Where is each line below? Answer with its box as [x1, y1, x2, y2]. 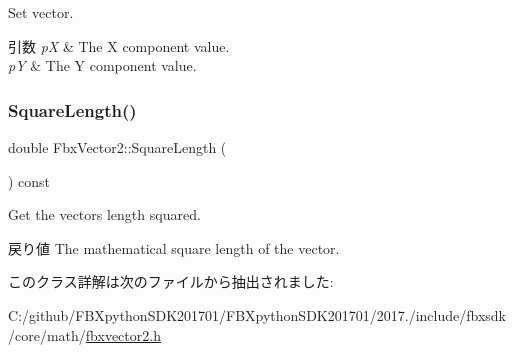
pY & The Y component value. [8, 55, 197, 76]
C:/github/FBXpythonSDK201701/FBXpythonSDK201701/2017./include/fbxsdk [8, 304, 506, 325]
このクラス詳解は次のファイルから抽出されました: [8, 271, 334, 292]
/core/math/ [8, 324, 86, 345]
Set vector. [8, 2, 74, 22]
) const [8, 170, 51, 191]
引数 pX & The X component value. [8, 35, 230, 56]
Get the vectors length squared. [8, 204, 201, 225]
